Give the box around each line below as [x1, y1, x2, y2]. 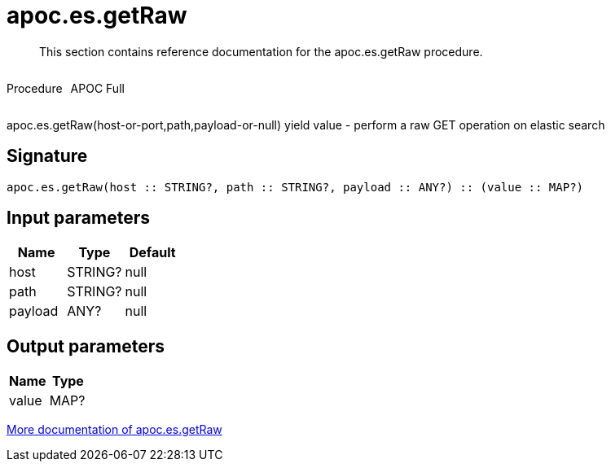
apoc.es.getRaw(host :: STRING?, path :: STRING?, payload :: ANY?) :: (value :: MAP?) [7, 180, 584, 194]
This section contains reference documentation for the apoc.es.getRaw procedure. [39, 44, 483, 59]
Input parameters [7, 208, 151, 229]
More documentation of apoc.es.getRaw [7, 422, 222, 437]
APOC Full [70, 81, 125, 95]
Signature [7, 146, 88, 167]
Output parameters [7, 335, 165, 356]
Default [129, 244, 176, 261]
